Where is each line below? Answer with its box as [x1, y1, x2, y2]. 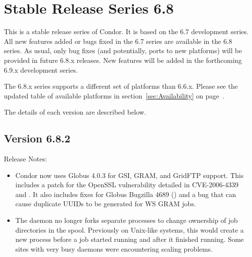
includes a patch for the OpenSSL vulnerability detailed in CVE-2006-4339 [15, 179, 239, 190]
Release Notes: [4, 154, 47, 164]
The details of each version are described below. [4, 107, 146, 117]
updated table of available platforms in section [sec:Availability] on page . [4, 90, 225, 100]
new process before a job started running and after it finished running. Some [15, 234, 244, 244]
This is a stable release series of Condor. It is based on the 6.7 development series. [4, 26, 249, 37]
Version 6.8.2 [4, 131, 71, 146]
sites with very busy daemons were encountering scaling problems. [15, 243, 213, 254]
